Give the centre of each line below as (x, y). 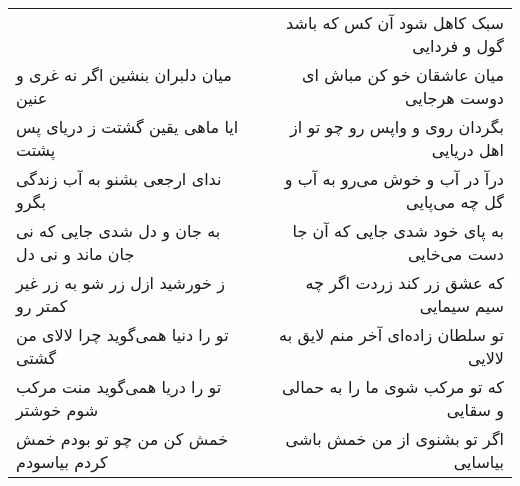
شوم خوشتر (57, 409)
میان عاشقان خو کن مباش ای (403, 74)
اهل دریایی (467, 149)
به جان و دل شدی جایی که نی (118, 230)
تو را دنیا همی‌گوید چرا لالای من (122, 334)
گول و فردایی (458, 45)
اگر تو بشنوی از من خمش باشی (394, 438)
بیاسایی (478, 461)
